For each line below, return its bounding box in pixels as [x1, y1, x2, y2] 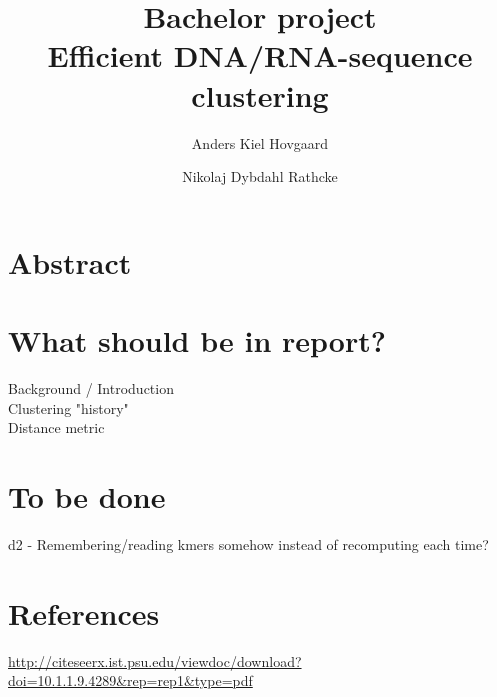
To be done [8, 475, 166, 516]
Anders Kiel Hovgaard [191, 132, 329, 153]
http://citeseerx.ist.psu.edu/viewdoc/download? [8, 650, 302, 671]
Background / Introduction [8, 378, 174, 398]
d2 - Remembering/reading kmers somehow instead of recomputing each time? [8, 533, 489, 554]
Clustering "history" [8, 397, 129, 418]
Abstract [8, 241, 132, 282]
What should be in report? [8, 320, 386, 361]
